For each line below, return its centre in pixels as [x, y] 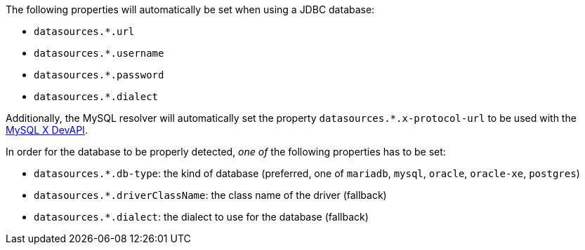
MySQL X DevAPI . [47, 130]
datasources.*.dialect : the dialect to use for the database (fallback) [201, 217]
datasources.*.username [99, 53]
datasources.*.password [99, 75]
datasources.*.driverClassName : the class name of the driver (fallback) [210, 195]
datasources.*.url [84, 32]
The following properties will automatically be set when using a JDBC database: [190, 9]
